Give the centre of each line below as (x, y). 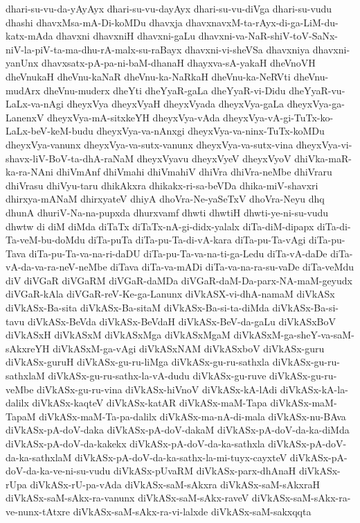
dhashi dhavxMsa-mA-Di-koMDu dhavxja (94, 22)
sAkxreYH (28, 348)
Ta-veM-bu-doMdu (45, 240)
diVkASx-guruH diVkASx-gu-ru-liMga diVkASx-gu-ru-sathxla (138, 362)
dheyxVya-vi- (324, 144)
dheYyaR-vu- (317, 90)
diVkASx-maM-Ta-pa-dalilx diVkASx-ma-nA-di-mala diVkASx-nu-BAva (192, 416)
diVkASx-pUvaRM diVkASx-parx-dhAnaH (205, 471)
